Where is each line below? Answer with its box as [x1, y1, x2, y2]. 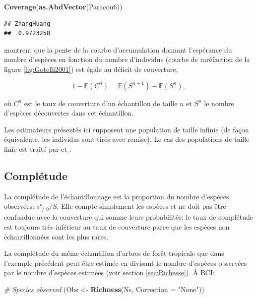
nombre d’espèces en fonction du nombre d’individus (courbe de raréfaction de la [4, 54, 250, 64]
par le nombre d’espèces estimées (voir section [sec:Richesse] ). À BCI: [4, 267, 215, 278]
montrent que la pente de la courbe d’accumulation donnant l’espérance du [4, 44, 232, 55]
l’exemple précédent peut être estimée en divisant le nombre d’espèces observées [4, 257, 247, 268]
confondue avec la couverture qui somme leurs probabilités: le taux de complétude [4, 212, 254, 222]
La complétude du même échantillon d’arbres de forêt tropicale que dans [4, 248, 224, 258]
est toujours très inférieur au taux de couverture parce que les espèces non [4, 222, 230, 232]
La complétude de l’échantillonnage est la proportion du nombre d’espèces [4, 191, 229, 201]
